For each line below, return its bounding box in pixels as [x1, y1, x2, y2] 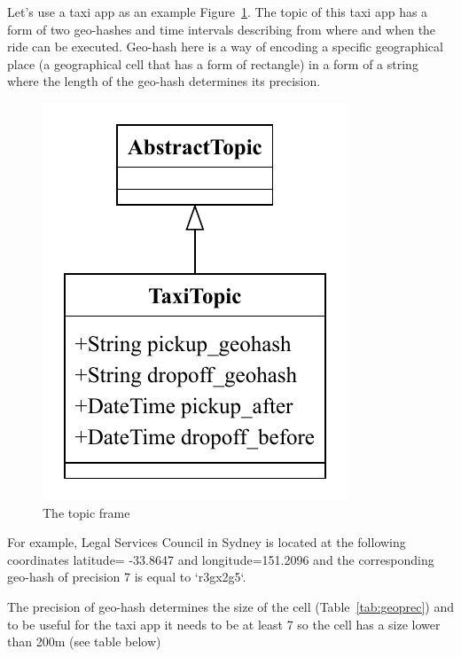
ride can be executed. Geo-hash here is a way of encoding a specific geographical [7, 37, 443, 56]
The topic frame [43, 503, 130, 521]
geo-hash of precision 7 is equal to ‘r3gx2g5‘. [7, 567, 246, 586]
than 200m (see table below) [7, 632, 161, 651]
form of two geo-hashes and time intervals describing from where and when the [7, 20, 436, 38]
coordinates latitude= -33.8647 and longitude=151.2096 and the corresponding [7, 550, 434, 568]
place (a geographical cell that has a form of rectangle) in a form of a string [7, 54, 418, 73]
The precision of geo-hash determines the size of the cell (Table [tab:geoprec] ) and [7, 597, 455, 615]
